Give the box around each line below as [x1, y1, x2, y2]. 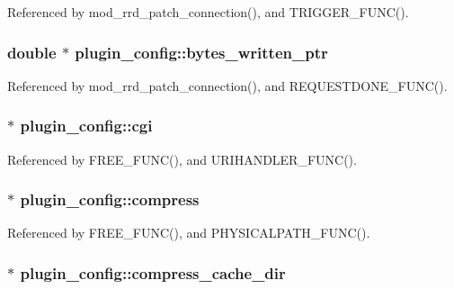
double [7, 41, 57, 63]
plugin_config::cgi [20, 114, 153, 137]
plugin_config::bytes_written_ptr [75, 41, 328, 63]
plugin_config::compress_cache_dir [20, 261, 286, 284]
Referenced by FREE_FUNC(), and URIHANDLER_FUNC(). [7, 149, 357, 168]
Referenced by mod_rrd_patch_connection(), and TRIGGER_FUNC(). [7, 3, 409, 21]
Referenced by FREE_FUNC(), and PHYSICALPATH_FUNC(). [7, 223, 370, 242]
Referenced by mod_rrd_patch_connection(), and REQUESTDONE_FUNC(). [7, 76, 448, 95]
